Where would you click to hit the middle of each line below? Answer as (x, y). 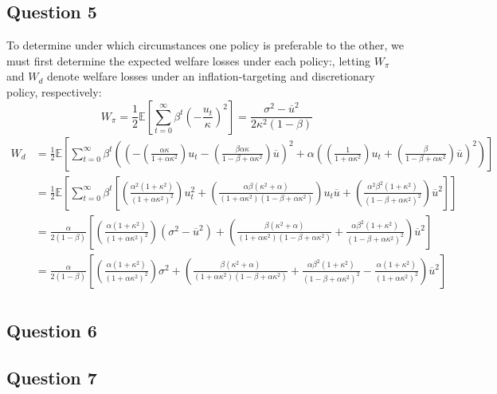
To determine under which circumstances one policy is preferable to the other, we (205, 45)
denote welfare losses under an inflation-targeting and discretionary (211, 76)
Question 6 (52, 331)
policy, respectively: (54, 91)
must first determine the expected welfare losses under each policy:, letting (189, 60)
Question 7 (52, 377)
